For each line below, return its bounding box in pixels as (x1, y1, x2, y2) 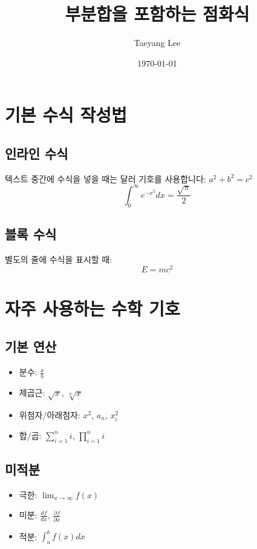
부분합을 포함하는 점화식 (65, 1, 250, 26)
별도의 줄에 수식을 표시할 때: (5, 252, 112, 265)
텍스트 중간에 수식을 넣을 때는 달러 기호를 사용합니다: (5, 172, 206, 185)
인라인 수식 (5, 143, 68, 162)
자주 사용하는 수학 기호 (5, 295, 180, 320)
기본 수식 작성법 (5, 102, 127, 127)
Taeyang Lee (134, 36, 181, 49)
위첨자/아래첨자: (19, 408, 80, 421)
